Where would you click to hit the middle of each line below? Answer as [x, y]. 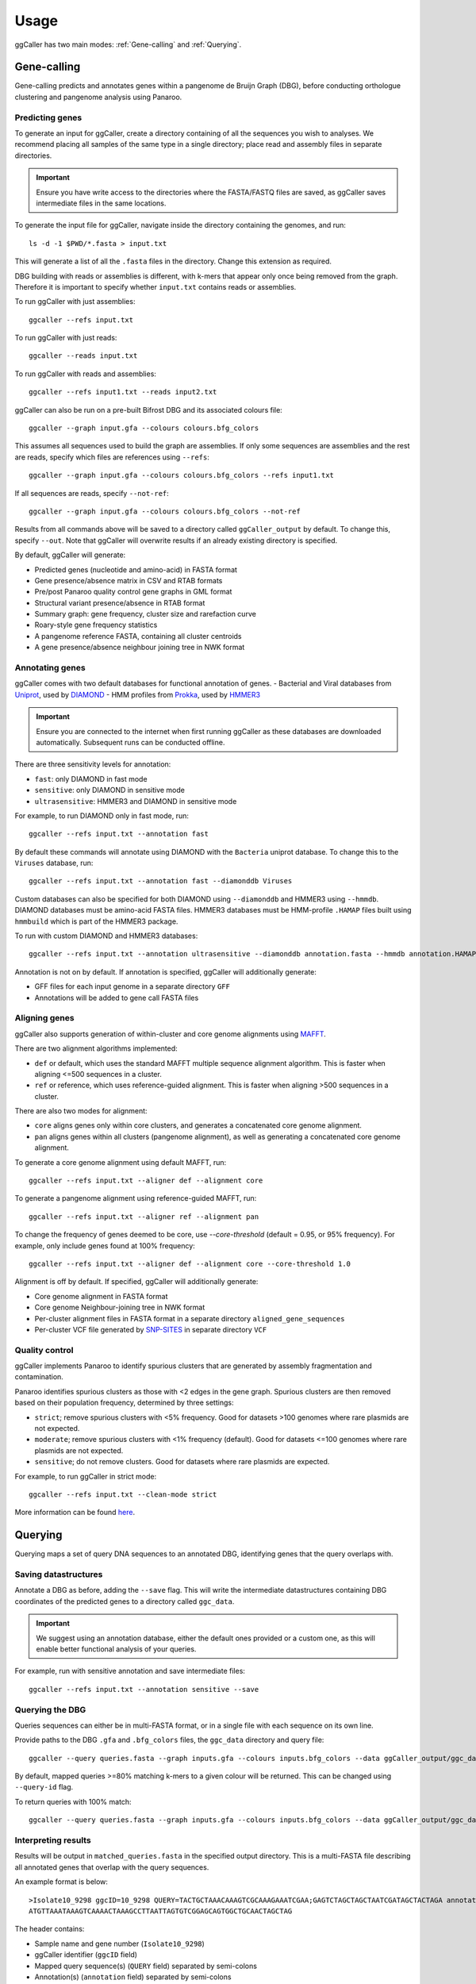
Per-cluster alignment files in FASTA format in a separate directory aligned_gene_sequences [190, 1318]
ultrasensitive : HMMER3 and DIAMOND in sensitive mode [136, 801]
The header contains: [50, 1929]
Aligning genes [44, 1018]
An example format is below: [61, 1882]
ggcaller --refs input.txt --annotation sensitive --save [144, 1689]
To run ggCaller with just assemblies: [75, 302]
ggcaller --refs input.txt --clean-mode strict [123, 1495]
